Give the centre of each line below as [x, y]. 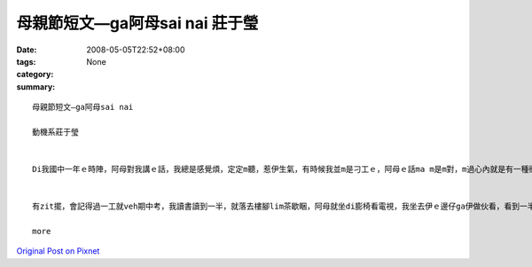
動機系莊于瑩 [55, 132]
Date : [27, 50]
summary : [36, 86]
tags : [26, 61]
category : [35, 75]
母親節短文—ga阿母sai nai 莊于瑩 [137, 23]
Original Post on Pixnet [58, 251]
